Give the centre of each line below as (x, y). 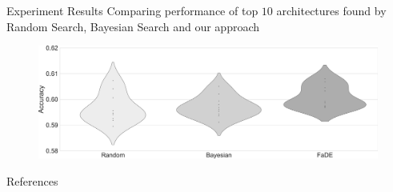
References (32, 180)
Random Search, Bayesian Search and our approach (133, 26)
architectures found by (331, 10)
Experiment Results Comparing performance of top (132, 10)
